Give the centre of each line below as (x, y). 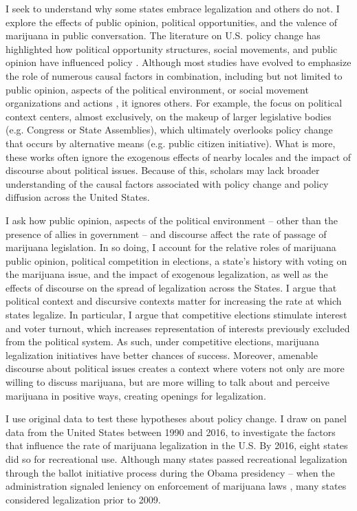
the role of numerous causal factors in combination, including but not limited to (174, 75)
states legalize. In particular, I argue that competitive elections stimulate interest (176, 315)
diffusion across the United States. (78, 197)
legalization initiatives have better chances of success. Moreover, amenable (162, 355)
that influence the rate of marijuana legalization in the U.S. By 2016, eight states (177, 445)
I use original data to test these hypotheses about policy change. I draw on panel (176, 418)
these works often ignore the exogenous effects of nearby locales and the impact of (178, 156)
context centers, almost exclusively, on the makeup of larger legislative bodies (169, 116)
